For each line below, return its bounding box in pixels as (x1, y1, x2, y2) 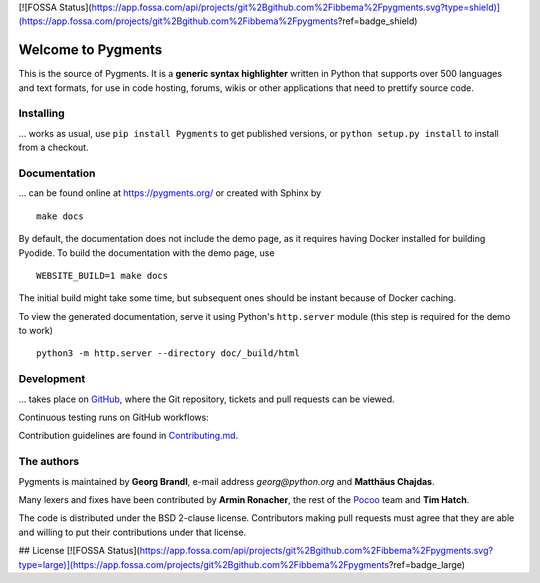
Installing (18, 106, 65, 120)
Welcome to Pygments (18, 41, 163, 59)
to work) (18, 325, 54, 337)
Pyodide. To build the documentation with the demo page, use (18, 246, 275, 259)
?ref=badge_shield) (337, 15, 418, 27)
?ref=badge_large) (388, 558, 465, 570)
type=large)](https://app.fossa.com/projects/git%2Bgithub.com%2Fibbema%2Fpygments (18, 558, 390, 570)
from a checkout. (18, 141, 89, 154)
